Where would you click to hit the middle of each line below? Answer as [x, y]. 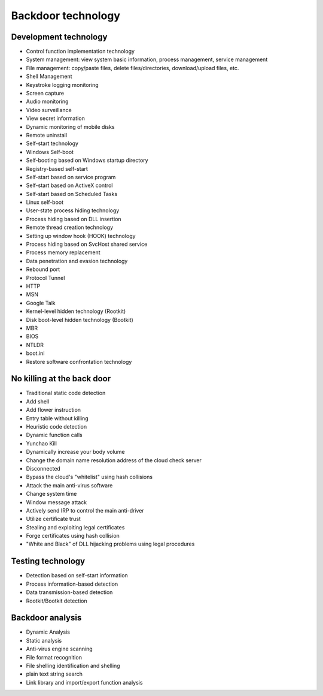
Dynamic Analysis [48, 632]
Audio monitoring [47, 101]
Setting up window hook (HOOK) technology [81, 236]
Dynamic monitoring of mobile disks [70, 126]
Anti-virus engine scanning [59, 649]
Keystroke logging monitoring [62, 85]
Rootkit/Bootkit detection [57, 601]
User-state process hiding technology [73, 210]
